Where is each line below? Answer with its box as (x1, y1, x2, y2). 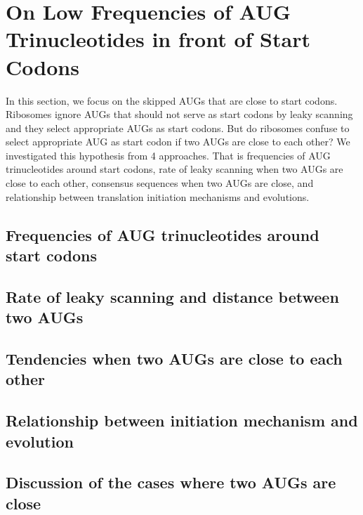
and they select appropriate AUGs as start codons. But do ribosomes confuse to (6, 120, 350, 135)
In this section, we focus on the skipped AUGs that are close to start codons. (6, 93, 338, 107)
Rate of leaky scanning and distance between (6, 285, 339, 307)
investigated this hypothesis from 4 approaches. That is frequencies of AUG (6, 148, 331, 162)
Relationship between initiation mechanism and (6, 410, 358, 431)
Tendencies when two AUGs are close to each (6, 347, 343, 369)
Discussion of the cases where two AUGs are (6, 471, 336, 493)
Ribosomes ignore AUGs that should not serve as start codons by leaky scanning (6, 107, 353, 122)
